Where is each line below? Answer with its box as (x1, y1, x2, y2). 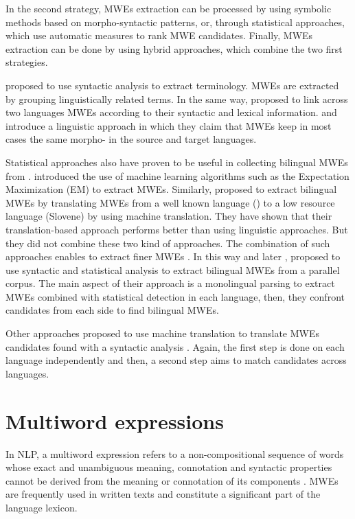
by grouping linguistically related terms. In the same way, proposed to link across (5, 91, 348, 106)
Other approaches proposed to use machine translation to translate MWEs (5, 326, 320, 341)
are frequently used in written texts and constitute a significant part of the (5, 487, 321, 501)
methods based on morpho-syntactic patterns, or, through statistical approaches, (5, 14, 345, 29)
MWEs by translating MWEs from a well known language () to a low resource (5, 195, 335, 209)
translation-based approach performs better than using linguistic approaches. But (5, 222, 348, 236)
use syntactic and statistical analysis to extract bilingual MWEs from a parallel (5, 262, 340, 277)
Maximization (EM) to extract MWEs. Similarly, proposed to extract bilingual (5, 182, 337, 196)
